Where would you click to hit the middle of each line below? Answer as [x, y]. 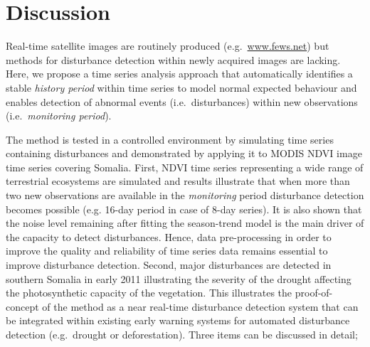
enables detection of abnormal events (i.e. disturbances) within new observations [182, 101]
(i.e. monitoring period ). [59, 116]
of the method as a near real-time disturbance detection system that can [200, 306]
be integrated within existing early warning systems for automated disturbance [178, 320]
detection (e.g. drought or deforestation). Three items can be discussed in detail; [182, 334]
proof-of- [314, 293]
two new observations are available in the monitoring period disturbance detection [185, 195]
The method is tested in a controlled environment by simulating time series [170, 139]
